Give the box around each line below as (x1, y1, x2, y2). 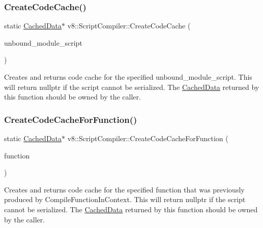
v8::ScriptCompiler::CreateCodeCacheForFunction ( (67, 133, 228, 143)
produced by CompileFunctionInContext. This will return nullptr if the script (4, 194, 246, 205)
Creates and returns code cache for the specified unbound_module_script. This (4, 72, 252, 82)
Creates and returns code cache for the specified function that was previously (4, 184, 245, 194)
